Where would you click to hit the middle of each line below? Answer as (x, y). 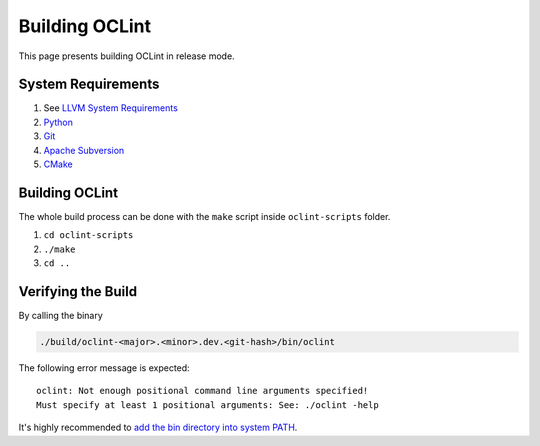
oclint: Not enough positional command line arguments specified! (202, 391)
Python (58, 122)
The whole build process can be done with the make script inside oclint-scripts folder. (204, 216)
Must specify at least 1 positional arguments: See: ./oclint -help (207, 404)
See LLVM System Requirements (111, 108)
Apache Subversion (84, 150)
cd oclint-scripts (88, 235)
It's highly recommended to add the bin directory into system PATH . (158, 427)
